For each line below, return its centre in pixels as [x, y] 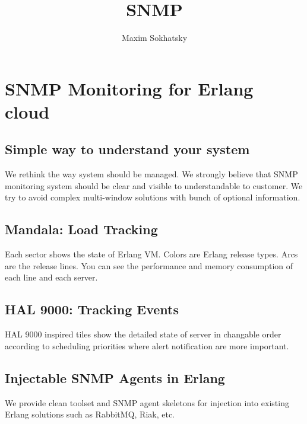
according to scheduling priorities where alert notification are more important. [147, 345]
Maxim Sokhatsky [154, 38]
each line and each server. [51, 277]
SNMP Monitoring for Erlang [129, 88]
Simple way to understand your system [127, 149]
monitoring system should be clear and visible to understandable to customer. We [154, 185]
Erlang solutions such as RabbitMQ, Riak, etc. [90, 414]
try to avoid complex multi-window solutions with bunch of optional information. [153, 197]
